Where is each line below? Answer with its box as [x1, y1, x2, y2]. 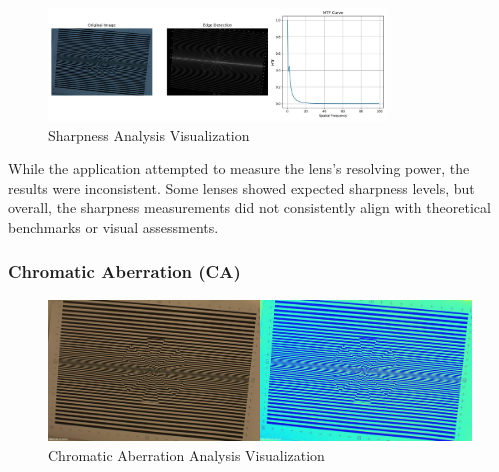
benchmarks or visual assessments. [8, 216, 219, 237]
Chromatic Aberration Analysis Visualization [48, 444, 325, 465]
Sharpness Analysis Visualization [48, 124, 250, 145]
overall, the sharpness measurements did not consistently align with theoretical [8, 197, 491, 218]
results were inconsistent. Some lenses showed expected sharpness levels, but [8, 177, 475, 198]
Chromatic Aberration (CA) [8, 259, 241, 284]
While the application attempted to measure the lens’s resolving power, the [8, 158, 470, 179]
